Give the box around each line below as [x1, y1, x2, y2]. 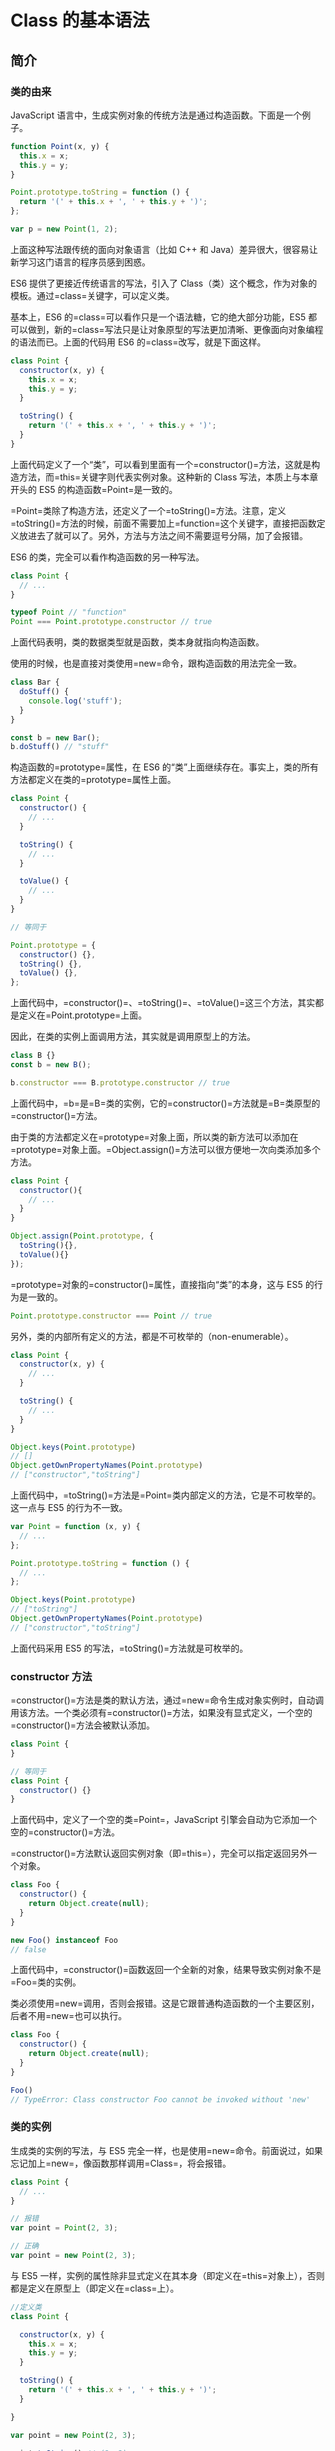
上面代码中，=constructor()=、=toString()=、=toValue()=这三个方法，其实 [10, 997, 316, 1009]
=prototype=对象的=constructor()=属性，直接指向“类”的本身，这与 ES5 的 [10, 1278, 315, 1290]
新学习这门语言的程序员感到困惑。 [10, 256, 151, 268]
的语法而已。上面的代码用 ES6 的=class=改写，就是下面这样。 [10, 336, 267, 348]
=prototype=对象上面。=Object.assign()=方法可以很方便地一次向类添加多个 [10, 1143, 321, 1155]
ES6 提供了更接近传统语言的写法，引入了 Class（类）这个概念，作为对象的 [10, 277, 318, 289]
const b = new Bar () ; [10, 732, 101, 743]
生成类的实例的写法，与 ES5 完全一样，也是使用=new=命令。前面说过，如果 [10, 2144, 323, 2156]
